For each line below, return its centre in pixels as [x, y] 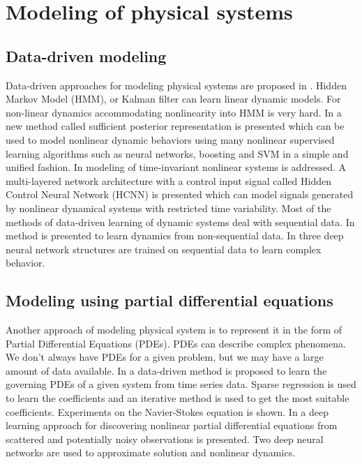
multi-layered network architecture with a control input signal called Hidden [168, 180]
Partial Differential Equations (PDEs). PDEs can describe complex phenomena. [176, 343]
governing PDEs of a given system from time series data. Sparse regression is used [181, 384]
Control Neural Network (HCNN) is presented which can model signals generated [180, 194]
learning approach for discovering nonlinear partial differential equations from [172, 425]
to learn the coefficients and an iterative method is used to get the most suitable [178, 398]
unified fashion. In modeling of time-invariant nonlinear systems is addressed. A [176, 167]
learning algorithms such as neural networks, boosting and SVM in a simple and [177, 153]
